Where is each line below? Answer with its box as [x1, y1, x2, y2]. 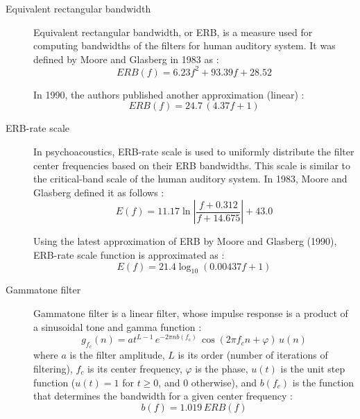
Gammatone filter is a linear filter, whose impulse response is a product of [33, 306, 348, 320]
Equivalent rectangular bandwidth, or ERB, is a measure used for [33, 24, 313, 39]
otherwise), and [191, 375, 257, 389]
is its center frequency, [87, 361, 182, 376]
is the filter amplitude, [69, 348, 165, 362]
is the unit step [280, 361, 345, 376]
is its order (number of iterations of [178, 348, 328, 362]
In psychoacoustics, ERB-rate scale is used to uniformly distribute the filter [33, 144, 354, 159]
